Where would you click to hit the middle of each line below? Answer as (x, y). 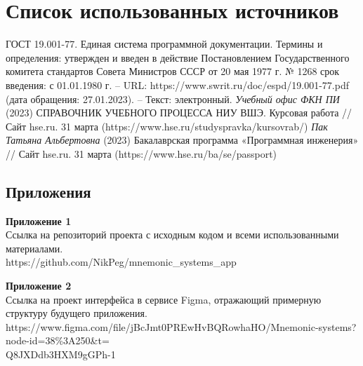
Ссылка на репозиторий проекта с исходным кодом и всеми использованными (172, 235)
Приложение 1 (39, 221)
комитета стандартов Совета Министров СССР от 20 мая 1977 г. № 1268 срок (173, 71)
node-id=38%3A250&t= (58, 340)
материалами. (34, 248)
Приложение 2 (39, 286)
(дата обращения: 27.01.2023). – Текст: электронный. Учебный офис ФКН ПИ (173, 99)
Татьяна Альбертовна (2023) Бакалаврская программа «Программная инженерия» (182, 140)
